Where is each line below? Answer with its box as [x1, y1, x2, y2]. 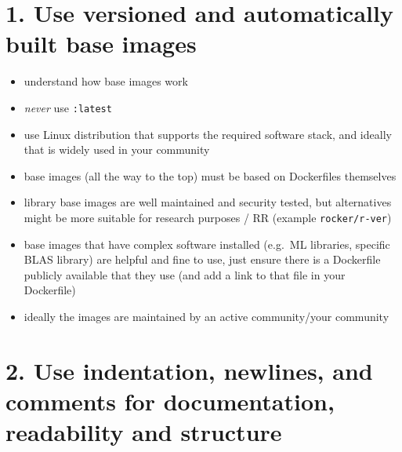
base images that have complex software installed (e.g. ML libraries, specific [24, 235, 390, 252]
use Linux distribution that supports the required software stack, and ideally [24, 126, 392, 142]
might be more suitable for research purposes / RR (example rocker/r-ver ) [24, 209, 392, 225]
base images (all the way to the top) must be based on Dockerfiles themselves [24, 167, 397, 184]
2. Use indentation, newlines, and [5, 354, 373, 386]
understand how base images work [24, 73, 188, 89]
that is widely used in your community [24, 141, 210, 158]
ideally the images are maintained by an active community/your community [24, 308, 389, 324]
